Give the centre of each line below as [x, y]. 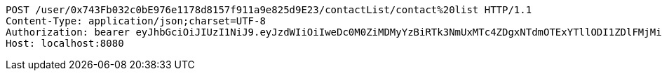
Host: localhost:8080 [65, 43]
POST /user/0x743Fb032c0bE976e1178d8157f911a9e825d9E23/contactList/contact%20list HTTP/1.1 [269, 10]
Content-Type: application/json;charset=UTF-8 [136, 21]
